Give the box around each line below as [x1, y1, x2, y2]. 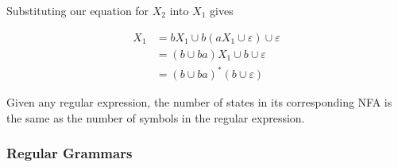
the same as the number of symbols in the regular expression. [6, 109, 305, 126]
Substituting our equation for [6, 2, 149, 18]
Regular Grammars [6, 143, 133, 163]
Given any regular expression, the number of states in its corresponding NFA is [6, 94, 392, 111]
